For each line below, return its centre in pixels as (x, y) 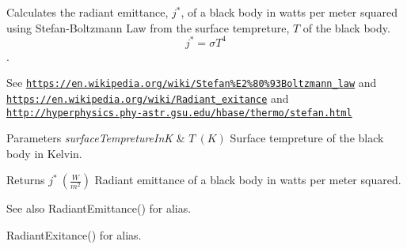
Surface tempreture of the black (307, 138)
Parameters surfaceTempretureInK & (96, 138)
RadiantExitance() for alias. (74, 235)
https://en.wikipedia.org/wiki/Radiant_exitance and (148, 98)
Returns (26, 180)
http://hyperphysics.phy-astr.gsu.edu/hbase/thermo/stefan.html (179, 113)
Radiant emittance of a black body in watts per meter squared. (248, 180)
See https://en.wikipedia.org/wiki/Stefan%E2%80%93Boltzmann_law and (192, 83)
